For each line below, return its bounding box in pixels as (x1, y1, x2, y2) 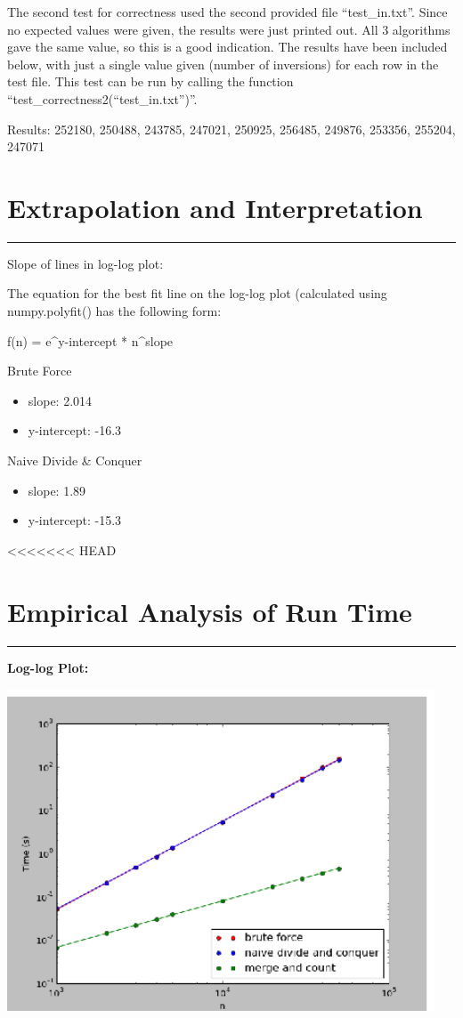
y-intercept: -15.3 (28, 511, 122, 529)
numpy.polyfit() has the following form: (7, 302, 222, 320)
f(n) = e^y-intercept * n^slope (7, 331, 174, 350)
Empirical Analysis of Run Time (7, 593, 412, 629)
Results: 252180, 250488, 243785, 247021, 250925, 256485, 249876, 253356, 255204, (7, 119, 456, 138)
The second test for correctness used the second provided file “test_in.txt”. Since (7, 3, 448, 20)
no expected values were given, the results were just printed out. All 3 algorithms (7, 20, 451, 38)
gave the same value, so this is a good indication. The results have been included (7, 37, 448, 56)
